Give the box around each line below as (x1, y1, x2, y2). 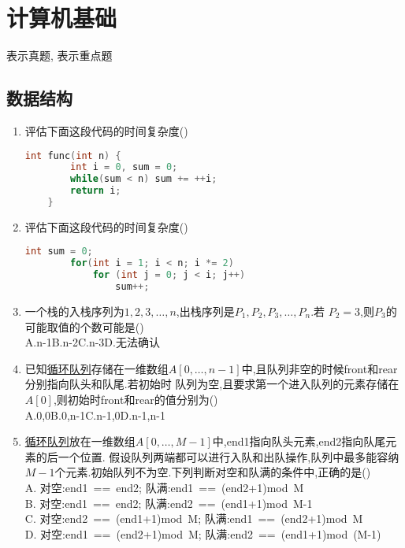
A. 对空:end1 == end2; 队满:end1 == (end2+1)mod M (24, 479, 304, 495)
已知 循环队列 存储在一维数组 (24, 360, 169, 376)
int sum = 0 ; (24, 246, 93, 257)
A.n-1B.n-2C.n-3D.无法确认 (24, 334, 160, 350)
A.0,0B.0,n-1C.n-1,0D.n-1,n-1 (24, 406, 165, 423)
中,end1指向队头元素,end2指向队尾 (212, 433, 386, 450)
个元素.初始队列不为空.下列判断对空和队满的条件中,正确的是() (54, 464, 371, 480)
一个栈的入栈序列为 (24, 302, 124, 319)
